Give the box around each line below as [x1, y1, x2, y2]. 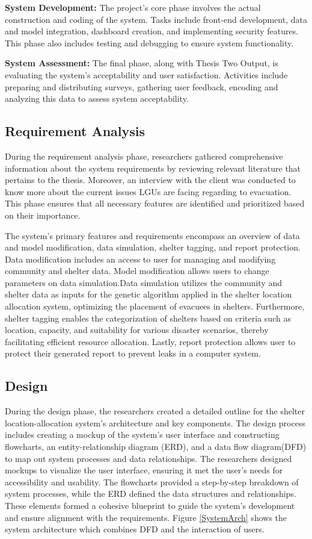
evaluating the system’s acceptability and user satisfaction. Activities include [5, 68, 288, 81]
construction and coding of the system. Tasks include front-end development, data [5, 13, 307, 25]
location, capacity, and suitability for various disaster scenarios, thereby [5, 323, 269, 336]
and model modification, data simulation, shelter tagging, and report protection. [5, 241, 301, 254]
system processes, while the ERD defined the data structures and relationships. [5, 487, 296, 500]
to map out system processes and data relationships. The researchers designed [5, 452, 292, 464]
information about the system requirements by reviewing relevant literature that [5, 161, 301, 174]
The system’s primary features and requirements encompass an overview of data [5, 229, 300, 241]
